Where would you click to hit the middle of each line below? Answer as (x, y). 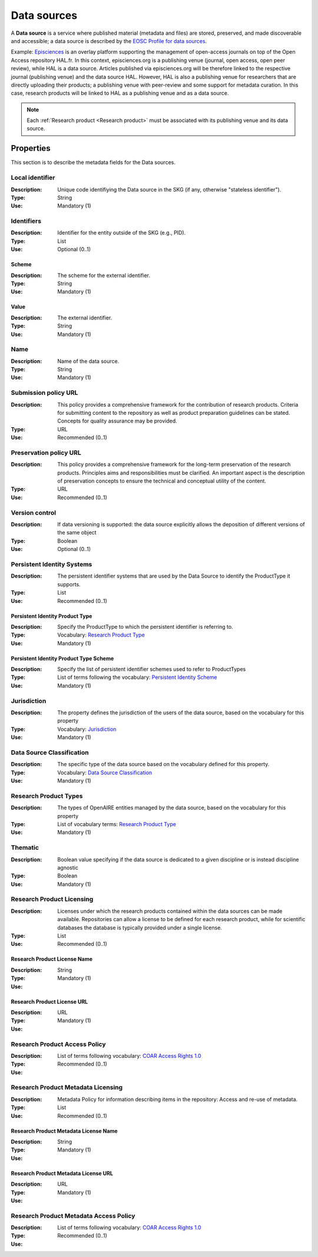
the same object (77, 533)
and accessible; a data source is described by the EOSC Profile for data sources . (109, 41)
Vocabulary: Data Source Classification (105, 773)
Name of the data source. (88, 361)
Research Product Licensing (52, 899)
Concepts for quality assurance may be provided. (117, 421)
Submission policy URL (44, 393)
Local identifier (33, 178)
